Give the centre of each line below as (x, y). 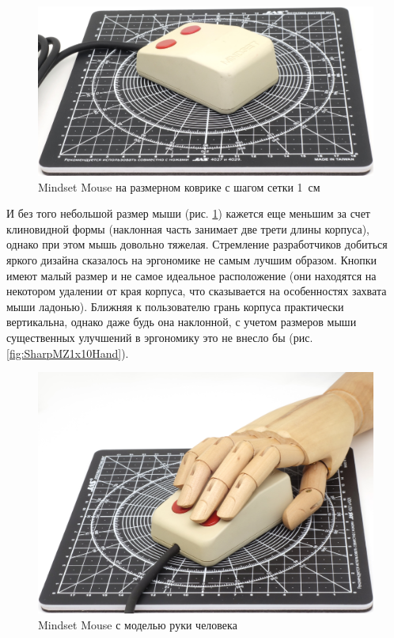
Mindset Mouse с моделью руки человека (138, 624)
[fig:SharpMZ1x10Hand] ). (68, 353)
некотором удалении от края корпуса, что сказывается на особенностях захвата (197, 291)
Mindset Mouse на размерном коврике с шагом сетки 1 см (179, 186)
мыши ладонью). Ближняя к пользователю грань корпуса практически (175, 306)
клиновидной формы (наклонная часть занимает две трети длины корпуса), (188, 228)
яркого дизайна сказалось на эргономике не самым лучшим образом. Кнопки (192, 260)
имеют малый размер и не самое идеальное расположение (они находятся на (191, 275)
